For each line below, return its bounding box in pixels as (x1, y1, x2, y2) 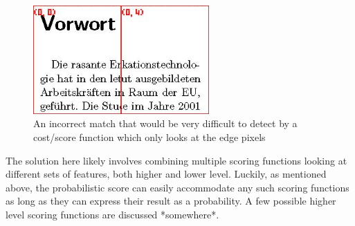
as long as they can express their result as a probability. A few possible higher (6, 194, 336, 208)
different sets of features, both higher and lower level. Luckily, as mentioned (6, 167, 327, 181)
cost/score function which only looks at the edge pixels (33, 130, 266, 144)
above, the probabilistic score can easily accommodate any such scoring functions (6, 180, 349, 194)
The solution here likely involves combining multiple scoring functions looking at (6, 153, 347, 167)
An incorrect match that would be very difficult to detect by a (33, 116, 298, 131)
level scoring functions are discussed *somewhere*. (6, 207, 219, 222)
